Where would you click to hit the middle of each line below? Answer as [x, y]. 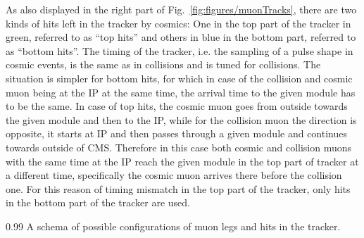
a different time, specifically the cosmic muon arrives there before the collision [174, 175]
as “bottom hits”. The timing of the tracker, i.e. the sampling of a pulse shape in [180, 50]
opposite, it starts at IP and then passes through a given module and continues [176, 133]
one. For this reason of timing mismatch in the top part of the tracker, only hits [178, 188]
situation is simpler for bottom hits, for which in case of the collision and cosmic [179, 78]
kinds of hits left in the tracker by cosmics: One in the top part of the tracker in [178, 23]
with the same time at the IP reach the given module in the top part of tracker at [182, 161]
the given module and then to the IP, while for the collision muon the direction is [181, 119]
